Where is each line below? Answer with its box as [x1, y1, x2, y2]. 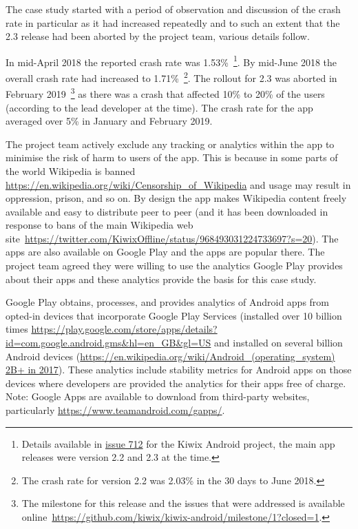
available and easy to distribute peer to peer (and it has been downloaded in [6, 204, 328, 218]
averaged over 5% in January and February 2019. [6, 114, 213, 128]
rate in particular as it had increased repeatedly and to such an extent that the [6, 15, 340, 30]
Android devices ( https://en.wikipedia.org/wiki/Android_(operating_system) [6, 349, 335, 363]
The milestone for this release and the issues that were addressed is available [21, 496, 345, 510]
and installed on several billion [214, 335, 343, 350]
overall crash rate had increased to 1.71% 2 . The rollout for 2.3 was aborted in [6, 69, 337, 85]
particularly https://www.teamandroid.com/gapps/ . [6, 403, 225, 417]
